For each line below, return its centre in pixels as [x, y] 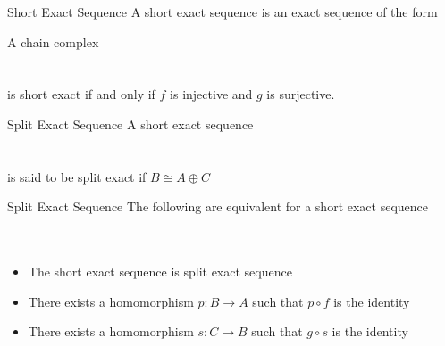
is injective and [211, 94]
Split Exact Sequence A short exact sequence [130, 124]
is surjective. [301, 94]
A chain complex [53, 41]
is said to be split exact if [77, 176]
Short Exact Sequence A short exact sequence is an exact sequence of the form [222, 12]
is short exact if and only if [81, 94]
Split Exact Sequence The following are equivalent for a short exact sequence [218, 206]
